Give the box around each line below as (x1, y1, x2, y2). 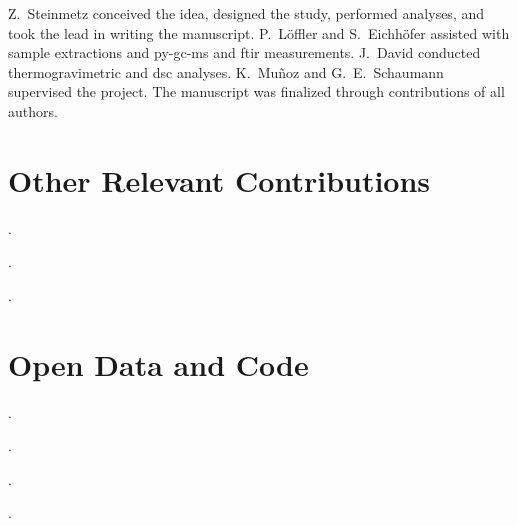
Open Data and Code (8, 343, 309, 384)
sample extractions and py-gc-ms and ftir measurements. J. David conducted (8, 42, 481, 63)
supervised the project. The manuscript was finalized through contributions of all (8, 81, 505, 102)
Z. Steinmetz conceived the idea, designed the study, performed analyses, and (8, 3, 484, 23)
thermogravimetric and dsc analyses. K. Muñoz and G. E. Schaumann (8, 61, 444, 82)
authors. (8, 100, 58, 121)
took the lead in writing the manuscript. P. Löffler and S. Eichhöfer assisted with (8, 22, 510, 43)
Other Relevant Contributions (8, 159, 431, 200)
